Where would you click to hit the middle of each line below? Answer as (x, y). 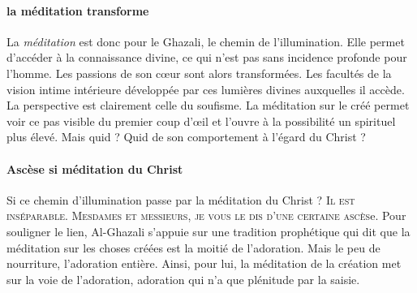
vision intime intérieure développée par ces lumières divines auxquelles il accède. (206, 89)
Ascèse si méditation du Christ (95, 168)
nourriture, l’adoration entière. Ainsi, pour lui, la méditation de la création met (204, 263)
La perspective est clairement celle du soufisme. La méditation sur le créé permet (208, 105)
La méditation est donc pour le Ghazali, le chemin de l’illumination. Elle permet (206, 41)
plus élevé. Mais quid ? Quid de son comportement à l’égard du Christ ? (186, 137)
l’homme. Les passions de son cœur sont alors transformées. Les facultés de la (199, 73)
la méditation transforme (78, 10)
